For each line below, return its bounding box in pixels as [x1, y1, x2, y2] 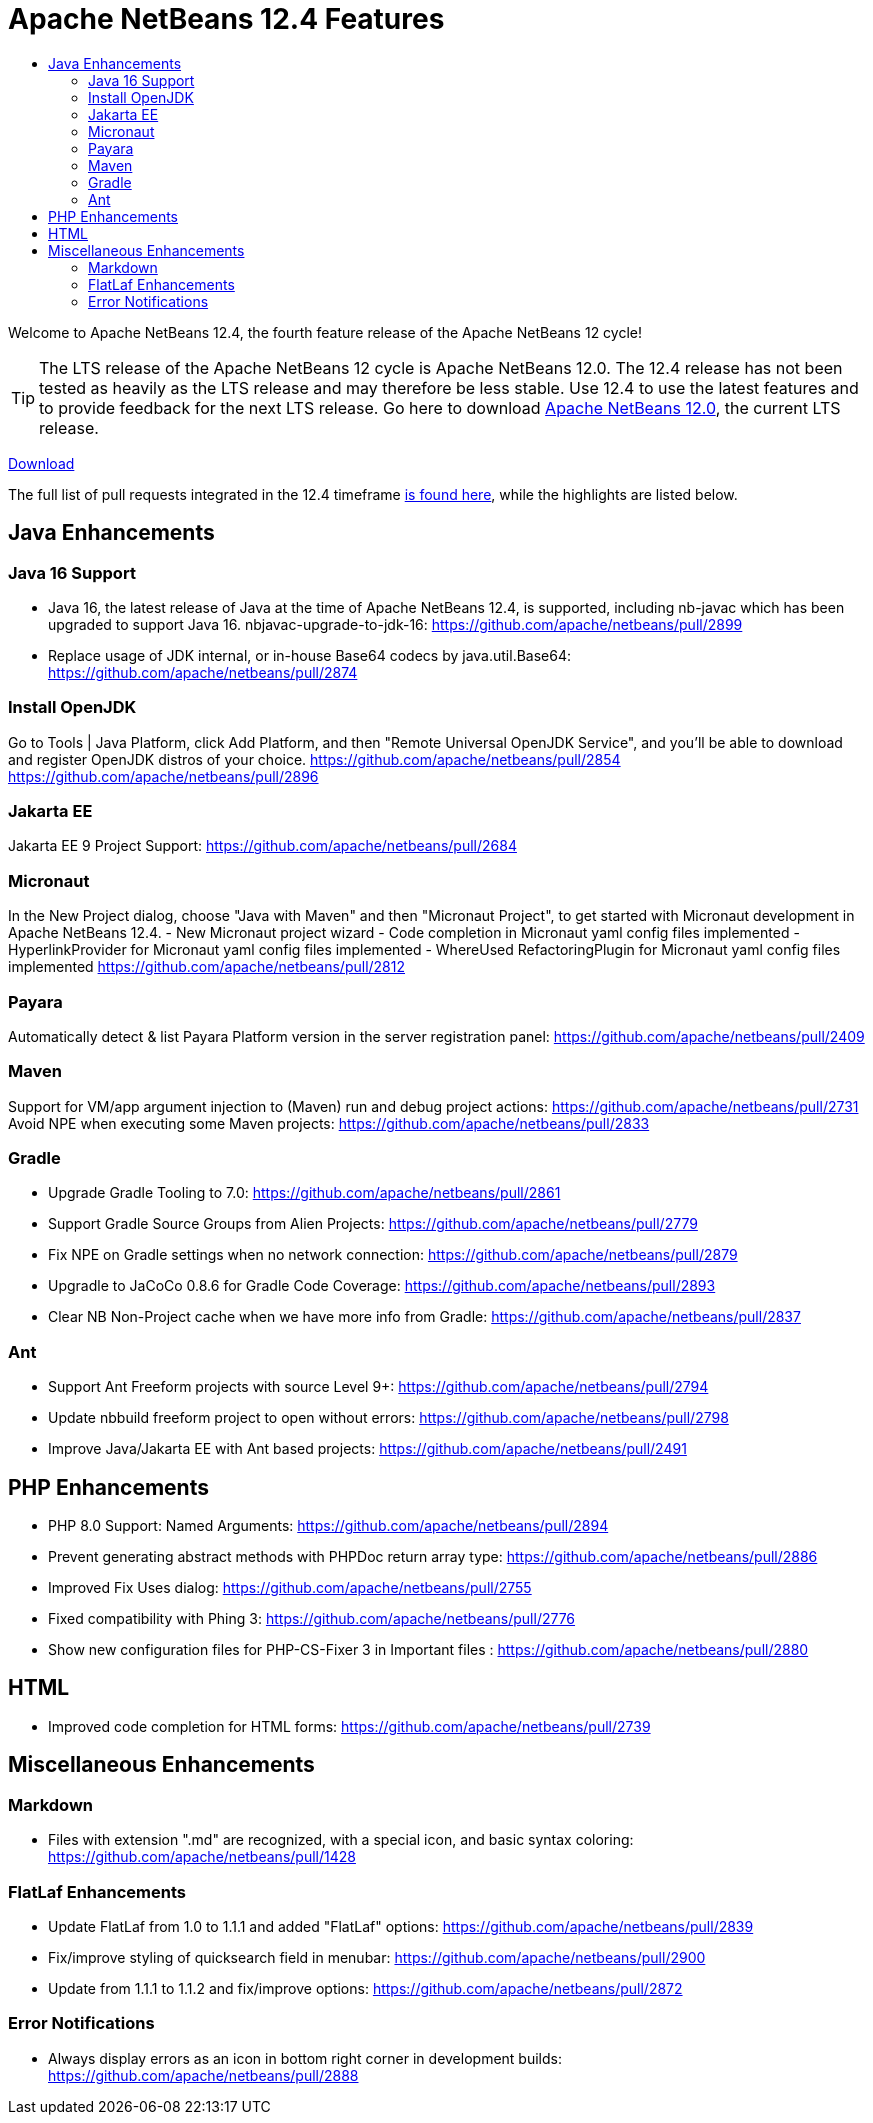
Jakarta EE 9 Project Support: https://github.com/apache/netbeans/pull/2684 [8, 837, 517, 855]
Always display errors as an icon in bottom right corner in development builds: [48, 2049, 562, 2067]
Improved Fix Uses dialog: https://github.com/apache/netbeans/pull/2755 [48, 1579, 532, 1597]
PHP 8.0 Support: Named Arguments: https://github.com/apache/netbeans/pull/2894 [48, 1517, 609, 1535]
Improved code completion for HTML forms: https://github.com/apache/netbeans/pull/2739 [48, 1717, 651, 1735]
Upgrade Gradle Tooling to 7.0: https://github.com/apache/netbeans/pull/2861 [48, 1184, 561, 1202]
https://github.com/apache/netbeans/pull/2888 [48, 2066, 359, 2084]
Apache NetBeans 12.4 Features [8, 2, 445, 36]
